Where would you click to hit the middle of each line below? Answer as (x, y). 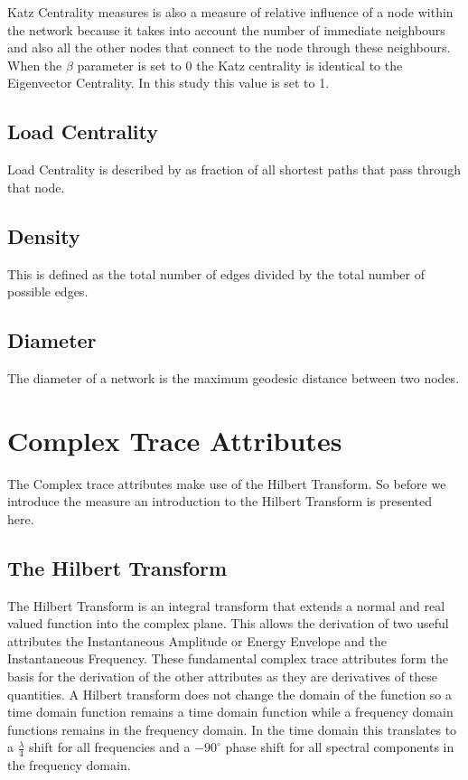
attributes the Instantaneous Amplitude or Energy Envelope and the (197, 640)
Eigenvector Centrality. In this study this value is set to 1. (168, 83)
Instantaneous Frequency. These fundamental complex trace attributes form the (228, 658)
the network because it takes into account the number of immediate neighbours (226, 29)
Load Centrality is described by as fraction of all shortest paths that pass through (234, 169)
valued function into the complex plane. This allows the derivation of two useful (228, 623)
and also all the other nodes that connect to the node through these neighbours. (229, 47)
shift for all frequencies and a (110, 747)
